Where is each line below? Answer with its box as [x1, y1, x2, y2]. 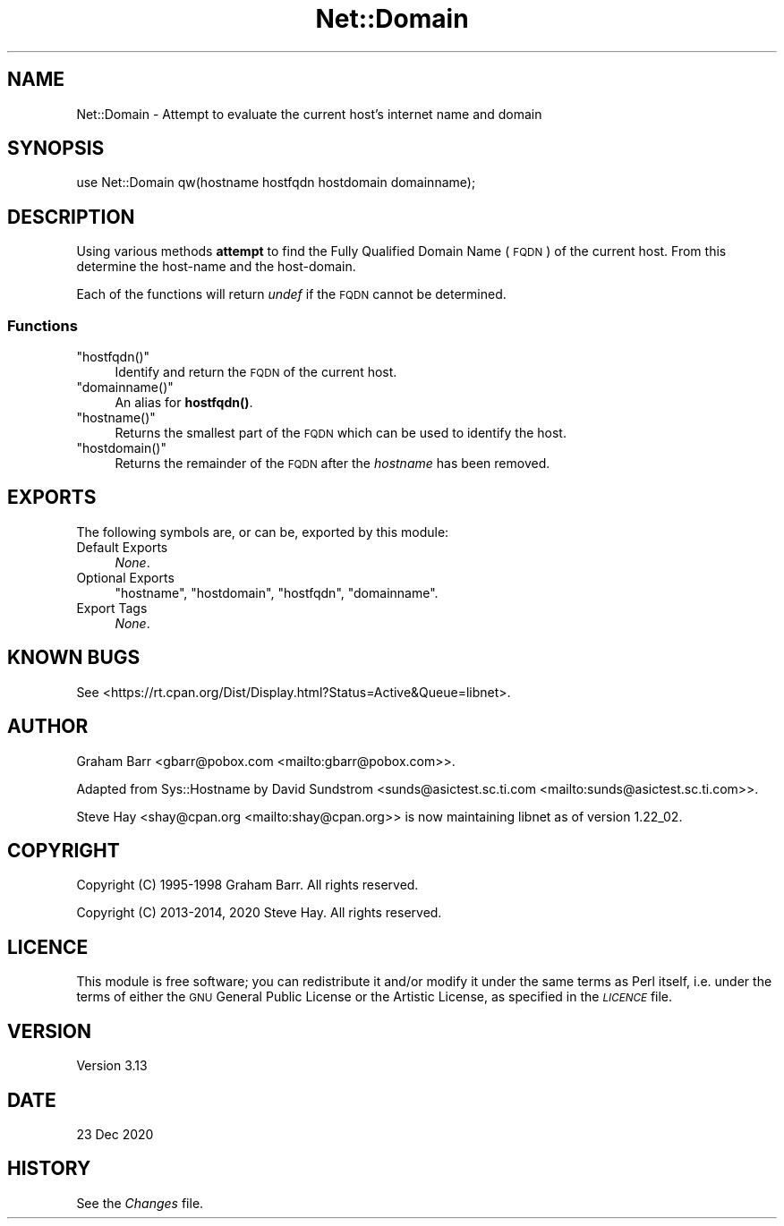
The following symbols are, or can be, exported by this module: [76, 524, 449, 540]
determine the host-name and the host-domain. [76, 259, 356, 275]
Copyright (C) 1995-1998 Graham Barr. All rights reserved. [76, 877, 419, 893]
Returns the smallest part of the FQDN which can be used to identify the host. [115, 425, 567, 441]
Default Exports [76, 539, 168, 555]
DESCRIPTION [7, 205, 135, 228]
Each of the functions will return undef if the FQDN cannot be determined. [76, 286, 507, 302]
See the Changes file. [76, 1195, 204, 1211]
